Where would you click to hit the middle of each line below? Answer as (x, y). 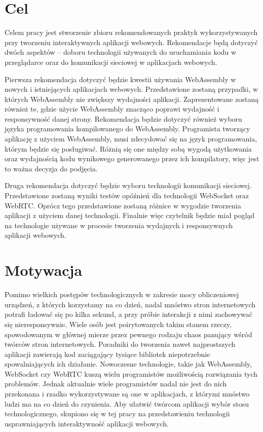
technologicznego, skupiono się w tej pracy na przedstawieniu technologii (117, 413)
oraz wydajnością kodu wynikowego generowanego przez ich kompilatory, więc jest (132, 158)
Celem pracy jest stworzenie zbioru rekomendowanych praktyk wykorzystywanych (131, 32)
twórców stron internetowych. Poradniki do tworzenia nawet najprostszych (120, 344)
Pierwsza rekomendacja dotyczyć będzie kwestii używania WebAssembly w (120, 79)
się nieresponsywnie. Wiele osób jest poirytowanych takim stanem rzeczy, (118, 324)
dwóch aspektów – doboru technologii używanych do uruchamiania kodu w (121, 52)
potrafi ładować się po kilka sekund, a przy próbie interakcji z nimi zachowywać (128, 314)
